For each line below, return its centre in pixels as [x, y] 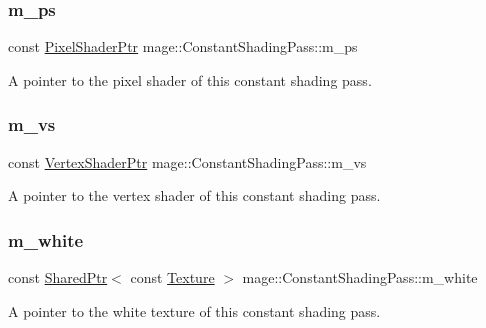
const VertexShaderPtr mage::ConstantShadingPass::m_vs [187, 161]
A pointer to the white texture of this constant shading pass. [194, 310]
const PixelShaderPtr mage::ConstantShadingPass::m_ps [183, 46]
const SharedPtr [58, 277]
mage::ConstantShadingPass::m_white [360, 277]
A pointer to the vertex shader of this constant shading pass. [194, 195]
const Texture [172, 277]
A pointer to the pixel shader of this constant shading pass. [190, 79]
